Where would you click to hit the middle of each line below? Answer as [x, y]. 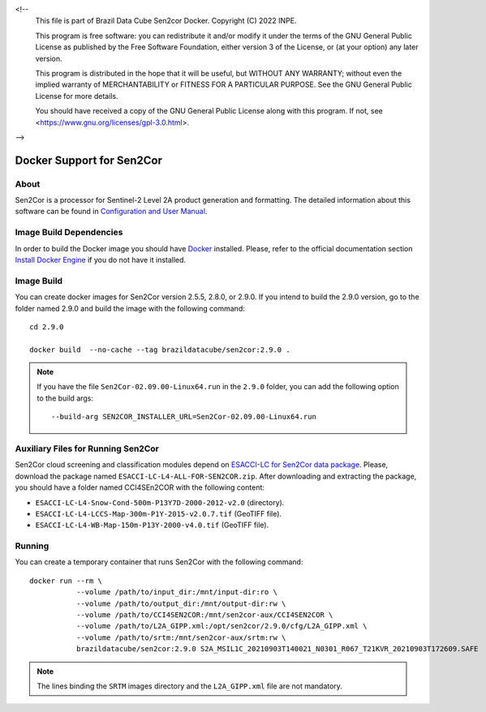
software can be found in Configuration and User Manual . [111, 212]
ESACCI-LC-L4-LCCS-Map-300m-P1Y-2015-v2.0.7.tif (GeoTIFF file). [159, 513]
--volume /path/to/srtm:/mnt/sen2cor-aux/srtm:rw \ [181, 637]
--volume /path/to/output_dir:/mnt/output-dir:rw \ [181, 603]
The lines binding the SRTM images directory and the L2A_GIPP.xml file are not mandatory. [189, 686]
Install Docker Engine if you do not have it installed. [101, 259]
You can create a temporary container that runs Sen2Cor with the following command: [159, 562]
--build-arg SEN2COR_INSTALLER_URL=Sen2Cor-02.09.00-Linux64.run [184, 417]
